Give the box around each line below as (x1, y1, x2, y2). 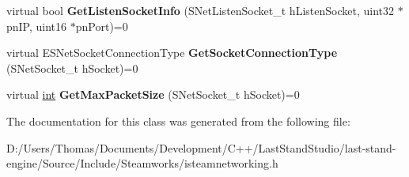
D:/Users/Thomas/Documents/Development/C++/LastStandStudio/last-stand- (6, 139, 396, 156)
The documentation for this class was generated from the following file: (6, 112, 350, 129)
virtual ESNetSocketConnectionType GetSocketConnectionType (6, 44, 338, 61)
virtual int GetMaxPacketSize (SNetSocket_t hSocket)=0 (6, 86, 300, 103)
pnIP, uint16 (6, 17, 67, 34)
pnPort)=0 (75, 17, 128, 34)
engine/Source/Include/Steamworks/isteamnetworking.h (6, 155, 278, 171)
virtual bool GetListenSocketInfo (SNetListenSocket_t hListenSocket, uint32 (6, 2, 394, 18)
